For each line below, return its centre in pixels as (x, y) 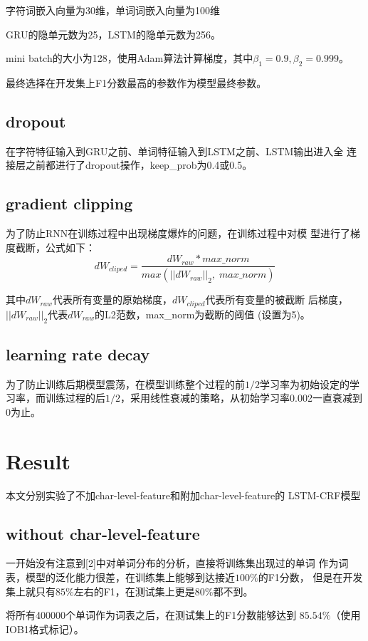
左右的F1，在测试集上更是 (134, 591)
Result (38, 460)
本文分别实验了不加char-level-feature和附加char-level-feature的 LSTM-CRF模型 (183, 495)
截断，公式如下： (55, 247)
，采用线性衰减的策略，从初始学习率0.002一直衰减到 (241, 398)
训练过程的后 (75, 398)
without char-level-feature (103, 533)
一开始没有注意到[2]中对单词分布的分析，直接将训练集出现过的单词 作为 (172, 563)
